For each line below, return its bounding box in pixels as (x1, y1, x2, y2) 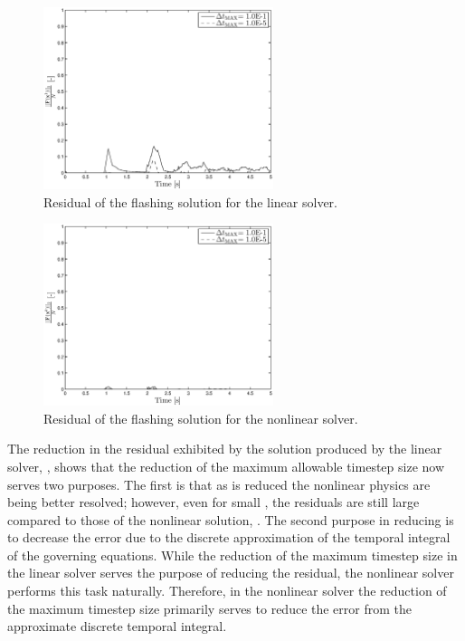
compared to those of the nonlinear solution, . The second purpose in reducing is (7, 510, 454, 529)
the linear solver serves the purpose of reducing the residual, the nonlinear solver (7, 563, 454, 582)
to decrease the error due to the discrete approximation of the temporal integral (7, 528, 451, 547)
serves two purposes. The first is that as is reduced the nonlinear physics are (7, 474, 431, 493)
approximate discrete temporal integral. (7, 617, 227, 636)
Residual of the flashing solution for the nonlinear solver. (43, 408, 358, 427)
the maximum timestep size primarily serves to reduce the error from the (7, 598, 413, 617)
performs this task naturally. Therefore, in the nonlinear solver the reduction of (7, 581, 447, 600)
